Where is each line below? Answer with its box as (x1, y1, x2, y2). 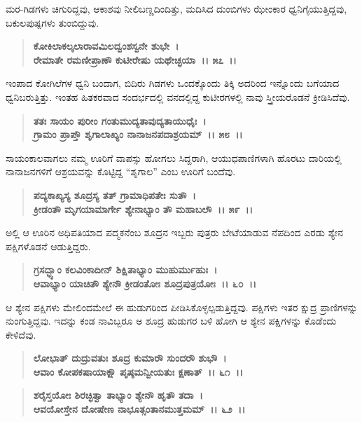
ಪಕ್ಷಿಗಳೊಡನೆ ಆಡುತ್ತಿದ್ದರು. (6, 238, 91, 253)
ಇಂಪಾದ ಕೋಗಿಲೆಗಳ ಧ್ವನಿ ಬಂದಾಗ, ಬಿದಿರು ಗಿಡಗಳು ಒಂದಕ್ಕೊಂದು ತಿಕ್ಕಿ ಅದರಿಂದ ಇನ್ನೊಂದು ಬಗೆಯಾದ (6, 76, 340, 90)
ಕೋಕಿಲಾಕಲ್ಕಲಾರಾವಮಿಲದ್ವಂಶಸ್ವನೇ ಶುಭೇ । (33, 39, 179, 53)
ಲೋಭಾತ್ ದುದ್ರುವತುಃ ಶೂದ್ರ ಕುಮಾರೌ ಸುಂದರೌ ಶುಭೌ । (33, 350, 227, 365)
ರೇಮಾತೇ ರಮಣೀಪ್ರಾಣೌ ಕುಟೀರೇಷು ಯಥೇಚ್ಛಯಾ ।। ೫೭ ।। (33, 52, 237, 67)
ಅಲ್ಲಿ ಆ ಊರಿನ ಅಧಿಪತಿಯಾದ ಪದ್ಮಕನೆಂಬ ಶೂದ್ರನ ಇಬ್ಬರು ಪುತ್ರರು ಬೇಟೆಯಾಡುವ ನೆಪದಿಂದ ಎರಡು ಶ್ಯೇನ (6, 225, 344, 240)
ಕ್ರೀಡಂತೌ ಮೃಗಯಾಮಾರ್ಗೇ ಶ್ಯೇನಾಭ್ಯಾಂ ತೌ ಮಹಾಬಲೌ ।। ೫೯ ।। (33, 201, 253, 216)
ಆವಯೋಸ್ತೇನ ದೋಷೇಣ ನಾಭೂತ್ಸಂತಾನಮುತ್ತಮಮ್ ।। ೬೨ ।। (33, 402, 246, 416)
